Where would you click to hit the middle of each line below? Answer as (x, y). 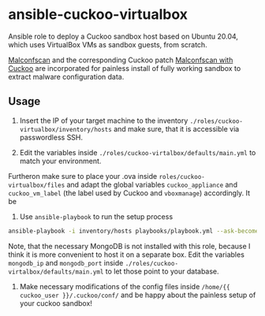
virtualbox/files (37, 185)
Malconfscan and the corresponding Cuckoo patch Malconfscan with (121, 60)
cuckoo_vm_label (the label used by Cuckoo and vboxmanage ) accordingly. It (129, 193)
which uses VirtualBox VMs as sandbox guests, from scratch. (108, 44)
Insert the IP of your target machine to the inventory (104, 121)
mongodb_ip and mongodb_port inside (66, 262)
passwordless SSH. (51, 137)
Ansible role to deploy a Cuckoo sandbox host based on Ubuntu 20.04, (123, 36)
